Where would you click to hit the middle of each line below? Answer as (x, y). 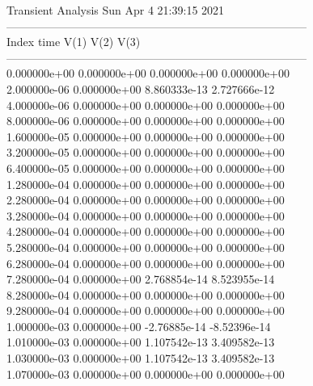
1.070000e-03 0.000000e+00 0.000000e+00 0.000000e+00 (146, 373)
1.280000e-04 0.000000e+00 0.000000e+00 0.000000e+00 (146, 184)
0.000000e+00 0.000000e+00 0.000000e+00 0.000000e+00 (148, 73)
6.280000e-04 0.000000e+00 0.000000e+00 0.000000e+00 (146, 263)
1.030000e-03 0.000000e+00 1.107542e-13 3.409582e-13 (141, 358)
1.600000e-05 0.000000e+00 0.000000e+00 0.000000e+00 (146, 136)
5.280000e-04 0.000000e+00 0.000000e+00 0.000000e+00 (146, 247)
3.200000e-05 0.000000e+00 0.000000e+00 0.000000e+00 (146, 152)
